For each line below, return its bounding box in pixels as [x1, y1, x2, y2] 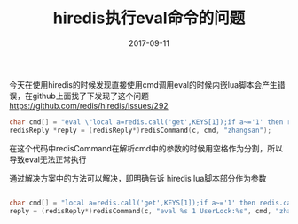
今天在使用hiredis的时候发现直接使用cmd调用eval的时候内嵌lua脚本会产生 [9, 79, 278, 89]
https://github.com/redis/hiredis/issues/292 [9, 100, 169, 111]
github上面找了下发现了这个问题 [32, 90, 149, 101]
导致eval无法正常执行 [9, 154, 87, 165]
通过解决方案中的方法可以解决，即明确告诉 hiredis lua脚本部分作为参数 [9, 173, 267, 183]
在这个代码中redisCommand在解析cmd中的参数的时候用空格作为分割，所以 [9, 143, 284, 153]
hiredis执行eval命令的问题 [52, 8, 246, 28]
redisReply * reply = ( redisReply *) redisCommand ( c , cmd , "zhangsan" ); [9, 126, 272, 135]
